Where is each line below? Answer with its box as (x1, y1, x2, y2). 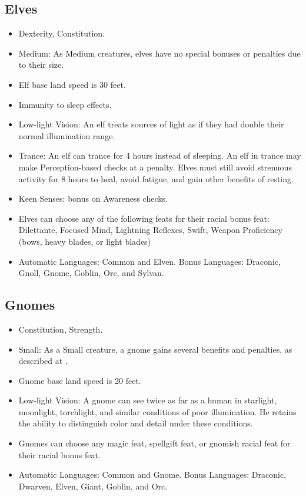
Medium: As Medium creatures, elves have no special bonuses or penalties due (18, 47, 301, 59)
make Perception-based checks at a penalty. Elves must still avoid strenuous (18, 160, 292, 173)
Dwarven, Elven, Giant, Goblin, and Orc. (18, 479, 168, 492)
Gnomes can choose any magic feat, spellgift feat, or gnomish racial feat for (18, 437, 291, 449)
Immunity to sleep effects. (18, 98, 112, 110)
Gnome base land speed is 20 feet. (18, 374, 141, 386)
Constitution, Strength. (18, 323, 103, 335)
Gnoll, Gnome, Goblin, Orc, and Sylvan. (18, 267, 164, 279)
